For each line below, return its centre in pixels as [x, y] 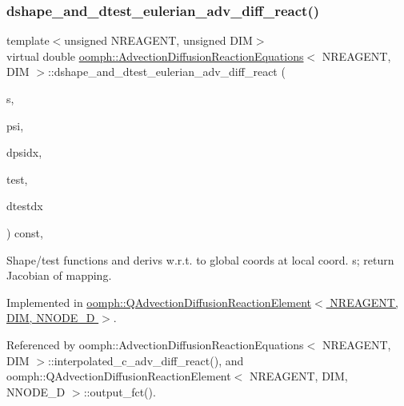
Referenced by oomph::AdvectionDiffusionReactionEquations [155, 344]
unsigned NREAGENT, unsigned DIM [158, 40]
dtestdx [25, 206]
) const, [25, 232]
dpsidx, [24, 152]
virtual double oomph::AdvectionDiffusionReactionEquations [155, 56]
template [28, 40]
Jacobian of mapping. [59, 275]
